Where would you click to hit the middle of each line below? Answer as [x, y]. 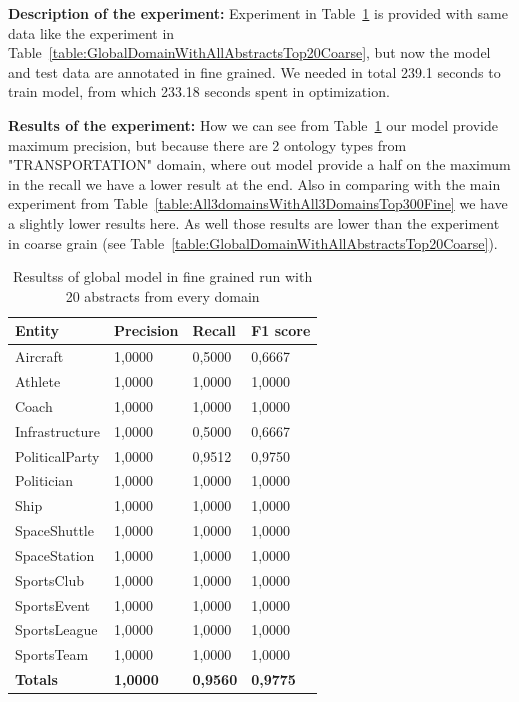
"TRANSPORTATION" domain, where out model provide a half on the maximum [259, 164]
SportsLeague [56, 629]
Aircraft [39, 356]
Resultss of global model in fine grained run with [163, 276]
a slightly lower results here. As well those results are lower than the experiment [254, 222]
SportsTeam [52, 654]
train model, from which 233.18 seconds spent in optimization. [199, 91]
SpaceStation [55, 554]
